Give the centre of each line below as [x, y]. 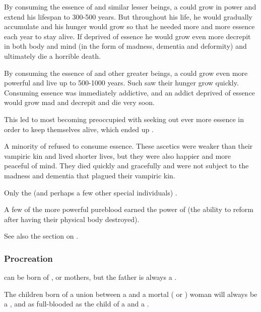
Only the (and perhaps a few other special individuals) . [91, 192]
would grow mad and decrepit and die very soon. [79, 102]
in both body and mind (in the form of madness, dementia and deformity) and [125, 46]
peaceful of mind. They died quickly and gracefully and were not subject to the [126, 166]
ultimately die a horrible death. [52, 56]
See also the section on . [41, 236]
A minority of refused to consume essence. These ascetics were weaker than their [128, 146]
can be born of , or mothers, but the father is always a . [90, 277]
